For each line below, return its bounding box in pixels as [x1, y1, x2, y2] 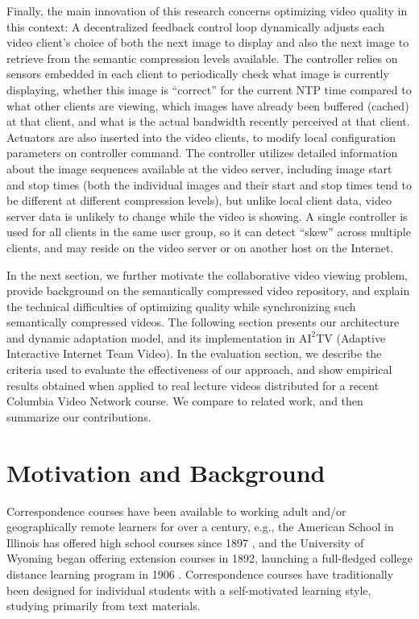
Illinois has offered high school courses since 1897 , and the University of [6, 534, 364, 550]
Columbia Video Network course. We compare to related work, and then [6, 393, 363, 409]
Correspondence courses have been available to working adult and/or [6, 502, 346, 519]
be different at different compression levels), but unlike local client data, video [6, 192, 392, 209]
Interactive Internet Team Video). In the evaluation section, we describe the [6, 345, 382, 362]
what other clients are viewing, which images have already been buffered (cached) [6, 97, 409, 114]
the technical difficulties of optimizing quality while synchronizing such [6, 297, 356, 314]
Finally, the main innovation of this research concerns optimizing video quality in [6, 2, 408, 19]
